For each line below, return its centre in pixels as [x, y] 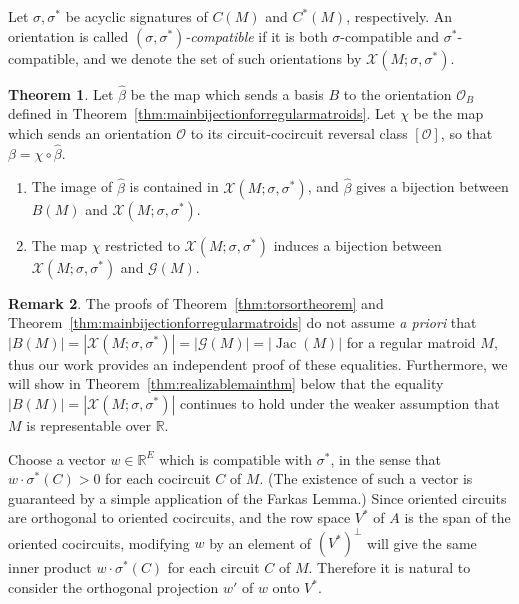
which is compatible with [236, 458]
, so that [466, 133]
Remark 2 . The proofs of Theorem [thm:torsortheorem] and [196, 302]
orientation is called [68, 35]
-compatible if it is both [256, 35]
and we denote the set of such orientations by [222, 57]
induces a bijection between [357, 244]
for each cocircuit [158, 478]
